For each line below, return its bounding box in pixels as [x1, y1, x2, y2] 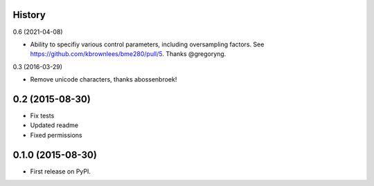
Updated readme [30, 121, 79, 129]
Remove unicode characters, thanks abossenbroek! [30, 75, 177, 84]
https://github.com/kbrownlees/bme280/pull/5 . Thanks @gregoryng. [30, 50, 226, 58]
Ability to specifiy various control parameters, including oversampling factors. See [30, 40, 265, 48]
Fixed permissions [30, 131, 82, 139]
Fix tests [30, 111, 55, 120]
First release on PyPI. [30, 167, 91, 176]
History [12, 9, 46, 21]
